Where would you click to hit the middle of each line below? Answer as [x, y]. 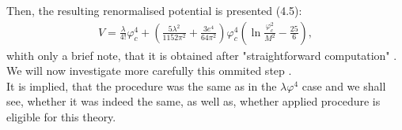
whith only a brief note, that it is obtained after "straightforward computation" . [202, 55]
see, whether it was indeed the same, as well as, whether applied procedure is [193, 101]
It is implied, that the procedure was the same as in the [142, 85]
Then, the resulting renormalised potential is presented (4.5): [154, 10]
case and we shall [344, 85]
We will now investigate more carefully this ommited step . [149, 71]
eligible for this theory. [61, 117]
